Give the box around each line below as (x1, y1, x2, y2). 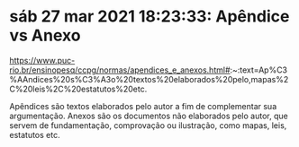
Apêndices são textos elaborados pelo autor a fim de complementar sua (9, 100, 277, 111)
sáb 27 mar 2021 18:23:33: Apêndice (9, 6, 290, 27)
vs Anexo (9, 25, 81, 46)
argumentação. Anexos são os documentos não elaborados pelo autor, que (9, 110, 288, 121)
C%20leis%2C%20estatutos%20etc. (9, 83, 148, 94)
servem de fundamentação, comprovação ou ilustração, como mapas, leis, (9, 119, 287, 131)
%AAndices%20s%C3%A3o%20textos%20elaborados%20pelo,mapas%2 (9, 73, 289, 84)
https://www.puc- (9, 55, 76, 65)
